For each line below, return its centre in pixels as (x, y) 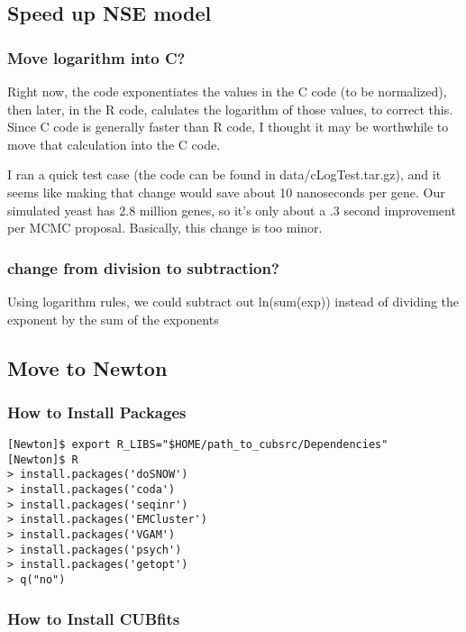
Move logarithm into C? (96, 57)
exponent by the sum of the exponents (113, 319)
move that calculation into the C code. (114, 144)
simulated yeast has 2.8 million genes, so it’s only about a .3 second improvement (232, 210)
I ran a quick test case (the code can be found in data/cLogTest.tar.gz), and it (224, 174)
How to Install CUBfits (94, 618)
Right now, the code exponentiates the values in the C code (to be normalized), (227, 91)
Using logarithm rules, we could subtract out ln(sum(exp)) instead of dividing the (233, 301)
